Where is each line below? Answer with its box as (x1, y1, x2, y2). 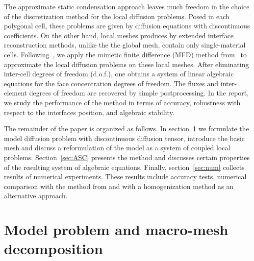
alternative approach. (4, 190, 68, 201)
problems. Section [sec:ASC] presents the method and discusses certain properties (4, 152, 250, 162)
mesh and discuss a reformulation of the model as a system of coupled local (4, 142, 230, 153)
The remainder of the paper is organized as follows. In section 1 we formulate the (4, 123, 249, 134)
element (4, 88, 27, 98)
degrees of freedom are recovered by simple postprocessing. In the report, (29, 88, 249, 98)
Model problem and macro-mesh (4, 219, 229, 239)
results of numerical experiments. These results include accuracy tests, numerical (4, 171, 247, 182)
